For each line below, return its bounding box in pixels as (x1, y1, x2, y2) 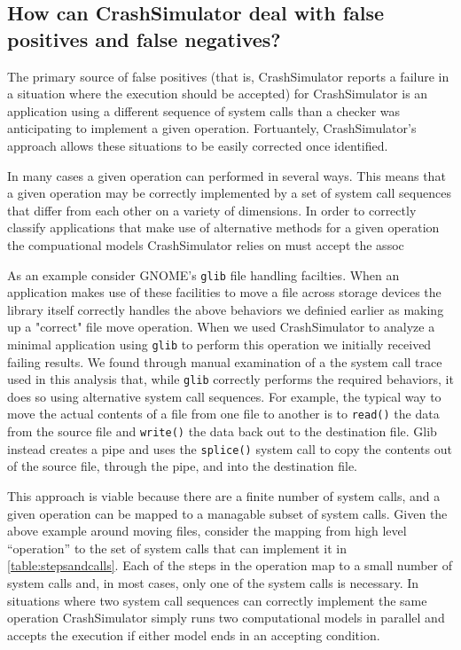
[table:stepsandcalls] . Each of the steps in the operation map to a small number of (7, 556, 453, 575)
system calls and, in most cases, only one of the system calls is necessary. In (7, 574, 419, 591)
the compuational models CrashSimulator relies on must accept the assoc (7, 235, 404, 254)
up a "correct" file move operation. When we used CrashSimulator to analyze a (7, 317, 435, 336)
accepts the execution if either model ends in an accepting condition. (7, 625, 380, 644)
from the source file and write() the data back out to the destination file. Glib (7, 422, 437, 441)
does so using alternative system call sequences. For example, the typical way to (7, 387, 441, 405)
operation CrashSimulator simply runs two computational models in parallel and (7, 608, 445, 627)
